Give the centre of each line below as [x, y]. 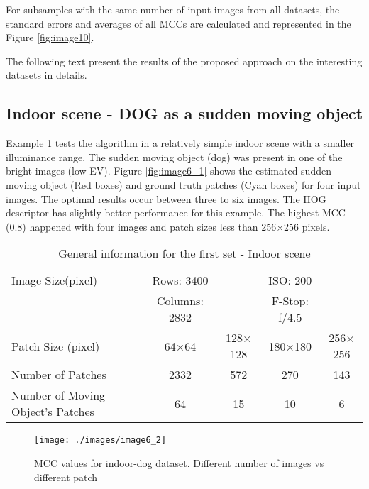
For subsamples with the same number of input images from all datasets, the [173, 9]
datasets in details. [46, 75]
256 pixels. [307, 226]
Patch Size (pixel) [56, 346]
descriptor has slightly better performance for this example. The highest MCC [176, 213]
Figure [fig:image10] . [50, 37]
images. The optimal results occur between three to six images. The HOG [166, 198]
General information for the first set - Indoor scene [184, 253]
